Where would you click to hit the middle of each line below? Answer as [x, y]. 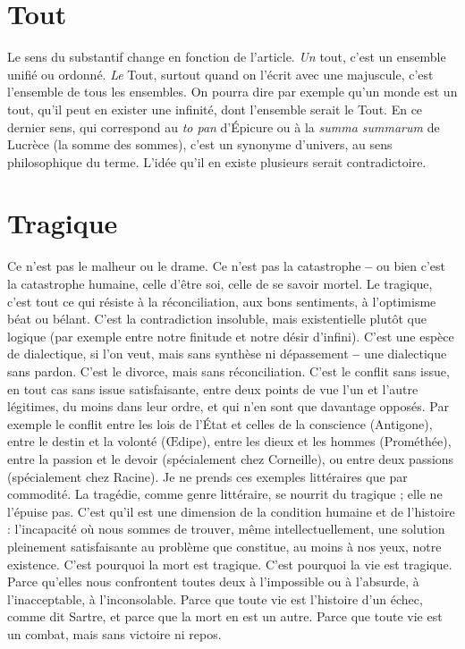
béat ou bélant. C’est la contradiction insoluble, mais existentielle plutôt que [217, 319]
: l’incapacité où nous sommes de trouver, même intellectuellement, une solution [226, 529]
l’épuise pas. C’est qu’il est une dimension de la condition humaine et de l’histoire [231, 511]
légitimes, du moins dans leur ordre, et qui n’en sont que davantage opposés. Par [228, 406]
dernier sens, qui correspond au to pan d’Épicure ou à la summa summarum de [224, 126]
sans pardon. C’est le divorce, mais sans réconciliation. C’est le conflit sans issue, [228, 371]
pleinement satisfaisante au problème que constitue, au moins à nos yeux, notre [224, 546]
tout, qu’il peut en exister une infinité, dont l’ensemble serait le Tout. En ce [215, 109]
